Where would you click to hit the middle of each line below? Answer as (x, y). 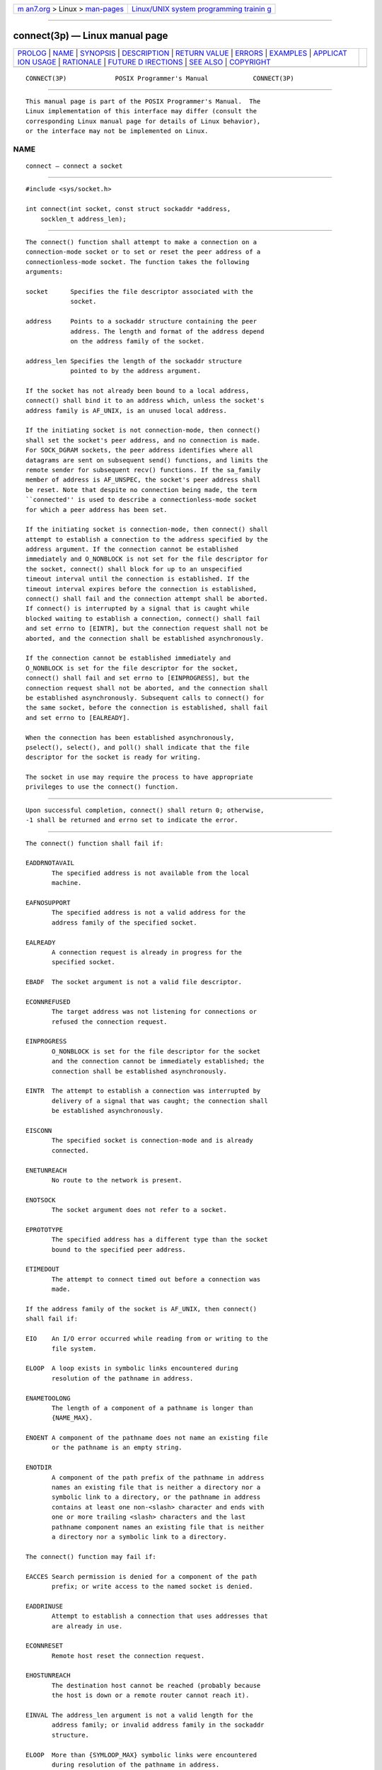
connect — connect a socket (74, 166)
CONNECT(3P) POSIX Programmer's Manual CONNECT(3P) (160, 78)
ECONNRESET (45, 1646)
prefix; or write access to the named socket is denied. (153, 1586)
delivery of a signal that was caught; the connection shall (160, 1101)
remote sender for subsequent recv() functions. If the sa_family (143, 470)
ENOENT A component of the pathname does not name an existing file (147, 1438)
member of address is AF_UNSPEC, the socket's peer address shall (143, 480)
